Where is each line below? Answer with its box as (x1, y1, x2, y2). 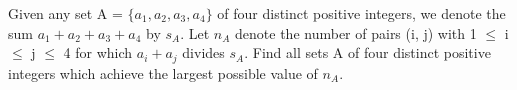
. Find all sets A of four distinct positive (244, 42, 491, 63)
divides (182, 42, 225, 63)
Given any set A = (8, 3, 123, 23)
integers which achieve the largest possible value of (8, 62, 318, 83)
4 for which (63, 42, 133, 63)
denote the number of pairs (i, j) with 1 (235, 22, 477, 43)
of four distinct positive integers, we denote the (217, 3, 506, 23)
